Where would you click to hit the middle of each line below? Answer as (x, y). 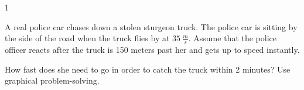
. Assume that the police (232, 38)
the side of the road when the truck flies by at (87, 38)
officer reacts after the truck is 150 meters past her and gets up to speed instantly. (152, 50)
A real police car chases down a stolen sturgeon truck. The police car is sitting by (151, 26)
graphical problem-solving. (52, 80)
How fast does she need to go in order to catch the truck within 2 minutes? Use (148, 69)
